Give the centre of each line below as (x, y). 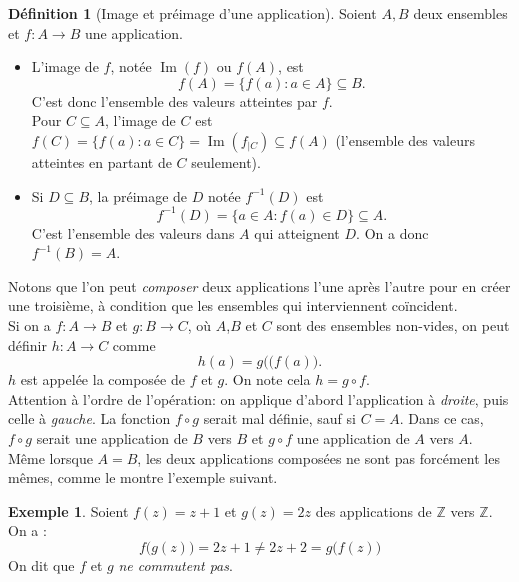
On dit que (41, 564)
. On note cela (267, 379)
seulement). (226, 161)
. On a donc (392, 232)
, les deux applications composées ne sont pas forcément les (318, 457)
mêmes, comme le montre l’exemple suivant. (143, 477)
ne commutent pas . (175, 564)
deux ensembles (460, 13)
